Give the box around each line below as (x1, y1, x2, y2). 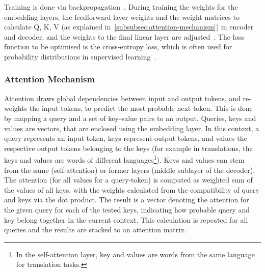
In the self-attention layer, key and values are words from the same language (16, 249, 255, 259)
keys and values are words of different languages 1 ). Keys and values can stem (4, 153, 245, 165)
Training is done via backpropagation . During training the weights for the (4, 2, 238, 12)
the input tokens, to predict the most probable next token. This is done (29, 103, 253, 113)
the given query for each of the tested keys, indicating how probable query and (4, 204, 250, 215)
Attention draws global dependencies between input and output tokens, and (4, 93, 241, 103)
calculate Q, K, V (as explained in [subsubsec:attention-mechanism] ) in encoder (4, 21, 254, 32)
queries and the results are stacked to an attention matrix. (4, 224, 187, 235)
